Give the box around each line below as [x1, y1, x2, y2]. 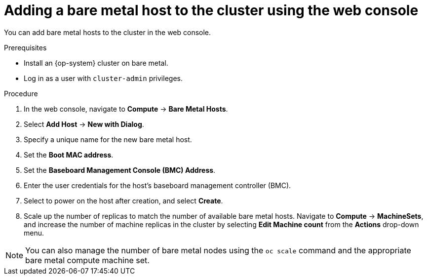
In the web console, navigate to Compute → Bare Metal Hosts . [24, 104, 228, 113]
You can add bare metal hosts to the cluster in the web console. [4, 28, 211, 37]
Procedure [4, 89, 38, 98]
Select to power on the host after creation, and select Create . [24, 196, 223, 205]
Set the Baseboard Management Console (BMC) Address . [24, 165, 216, 174]
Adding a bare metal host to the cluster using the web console [4, 2, 419, 19]
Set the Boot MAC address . [24, 150, 114, 159]
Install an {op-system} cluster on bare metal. [24, 58, 168, 67]
